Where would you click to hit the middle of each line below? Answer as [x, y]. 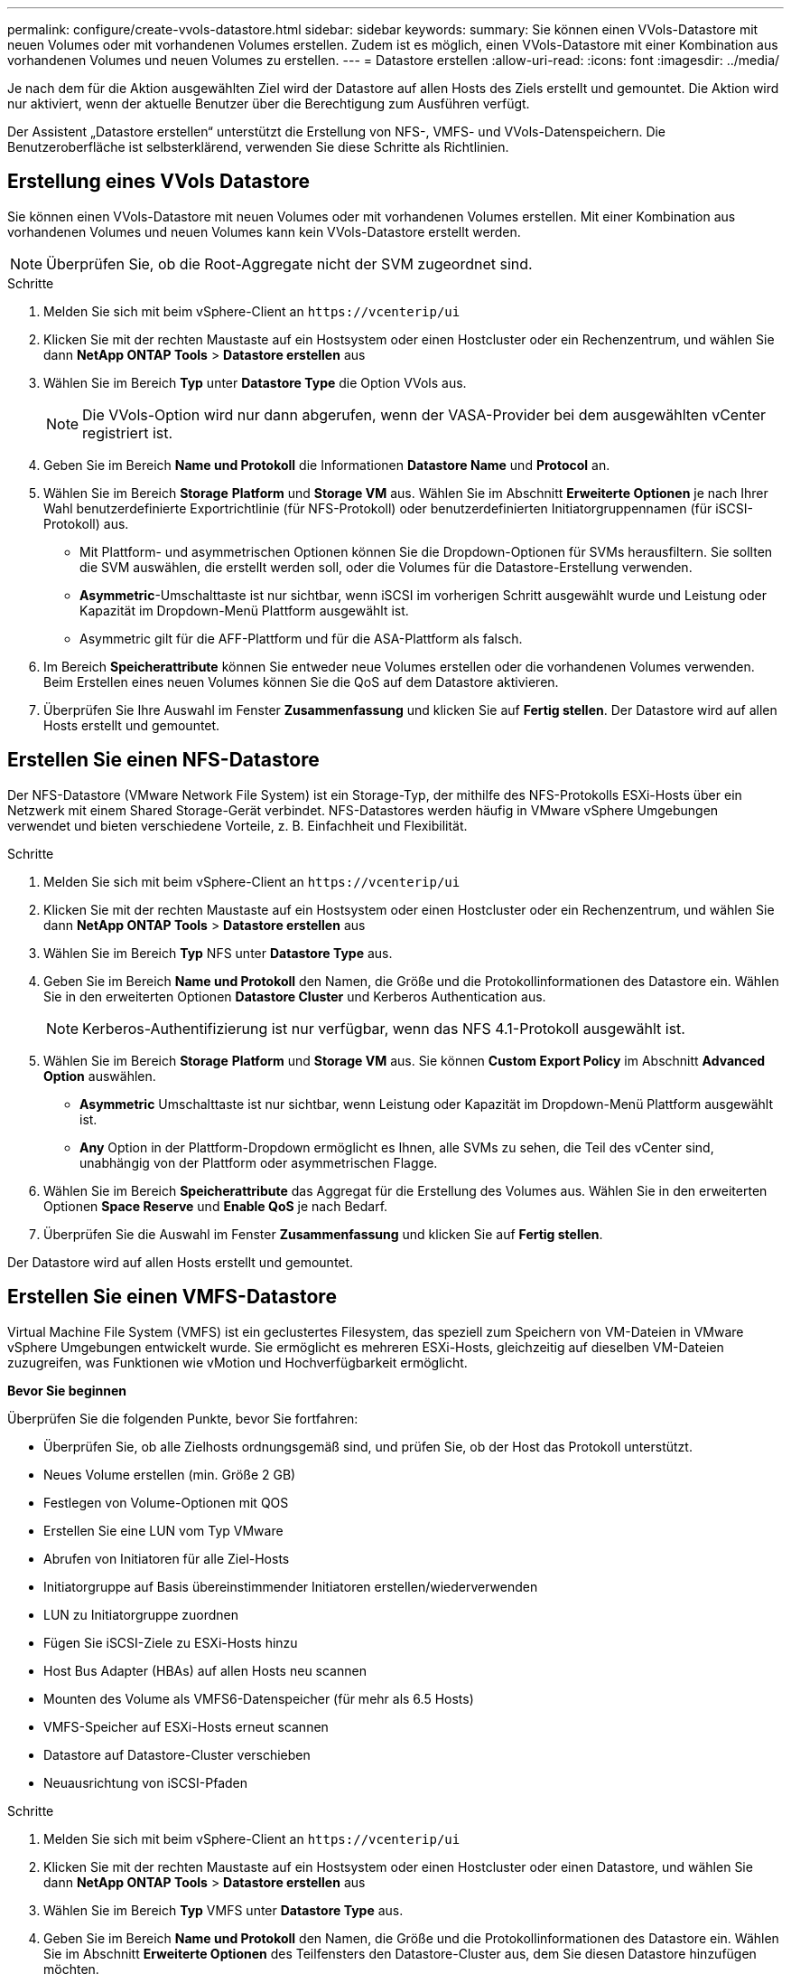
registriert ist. [128, 432]
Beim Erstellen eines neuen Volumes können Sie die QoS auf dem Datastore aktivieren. [301, 681]
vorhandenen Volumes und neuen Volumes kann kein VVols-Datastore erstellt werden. [264, 231]
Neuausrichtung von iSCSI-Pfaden [145, 1782]
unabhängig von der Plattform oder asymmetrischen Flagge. [259, 1162]
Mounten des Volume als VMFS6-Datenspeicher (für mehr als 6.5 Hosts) [259, 1698]
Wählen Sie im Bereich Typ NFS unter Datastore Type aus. [218, 953]
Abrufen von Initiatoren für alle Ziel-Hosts [167, 1558]
